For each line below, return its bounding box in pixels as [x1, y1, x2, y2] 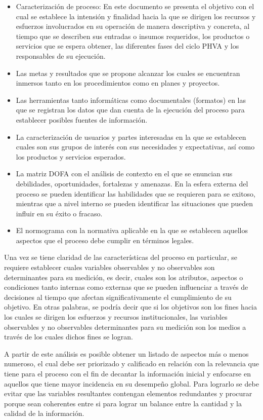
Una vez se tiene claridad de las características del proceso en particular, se [4, 252, 238, 262]
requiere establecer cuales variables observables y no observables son [4, 262, 215, 273]
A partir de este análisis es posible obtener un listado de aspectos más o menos [4, 348, 249, 359]
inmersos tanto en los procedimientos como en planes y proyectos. [16, 78, 220, 88]
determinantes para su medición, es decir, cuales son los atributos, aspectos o [4, 272, 243, 282]
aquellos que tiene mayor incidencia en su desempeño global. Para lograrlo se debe [4, 378, 259, 389]
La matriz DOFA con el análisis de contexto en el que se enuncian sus [16, 168, 233, 179]
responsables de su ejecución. [16, 50, 106, 61]
